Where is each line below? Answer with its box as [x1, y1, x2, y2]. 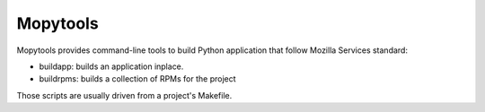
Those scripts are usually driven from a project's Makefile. [16, 90, 233, 100]
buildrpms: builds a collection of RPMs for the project [39, 73, 237, 84]
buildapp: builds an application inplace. [39, 61, 184, 72]
